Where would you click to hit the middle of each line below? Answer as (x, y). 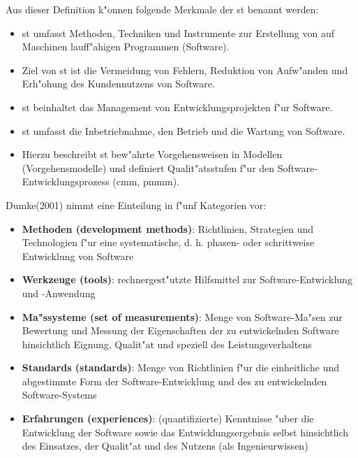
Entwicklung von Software (78, 256)
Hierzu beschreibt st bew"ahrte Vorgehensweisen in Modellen (152, 154)
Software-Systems (59, 395)
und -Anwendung (59, 293)
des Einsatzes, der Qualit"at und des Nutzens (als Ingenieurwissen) (165, 446)
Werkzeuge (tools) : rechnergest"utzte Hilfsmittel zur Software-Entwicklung (187, 279)
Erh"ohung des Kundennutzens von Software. (118, 84)
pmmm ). (161, 181)
